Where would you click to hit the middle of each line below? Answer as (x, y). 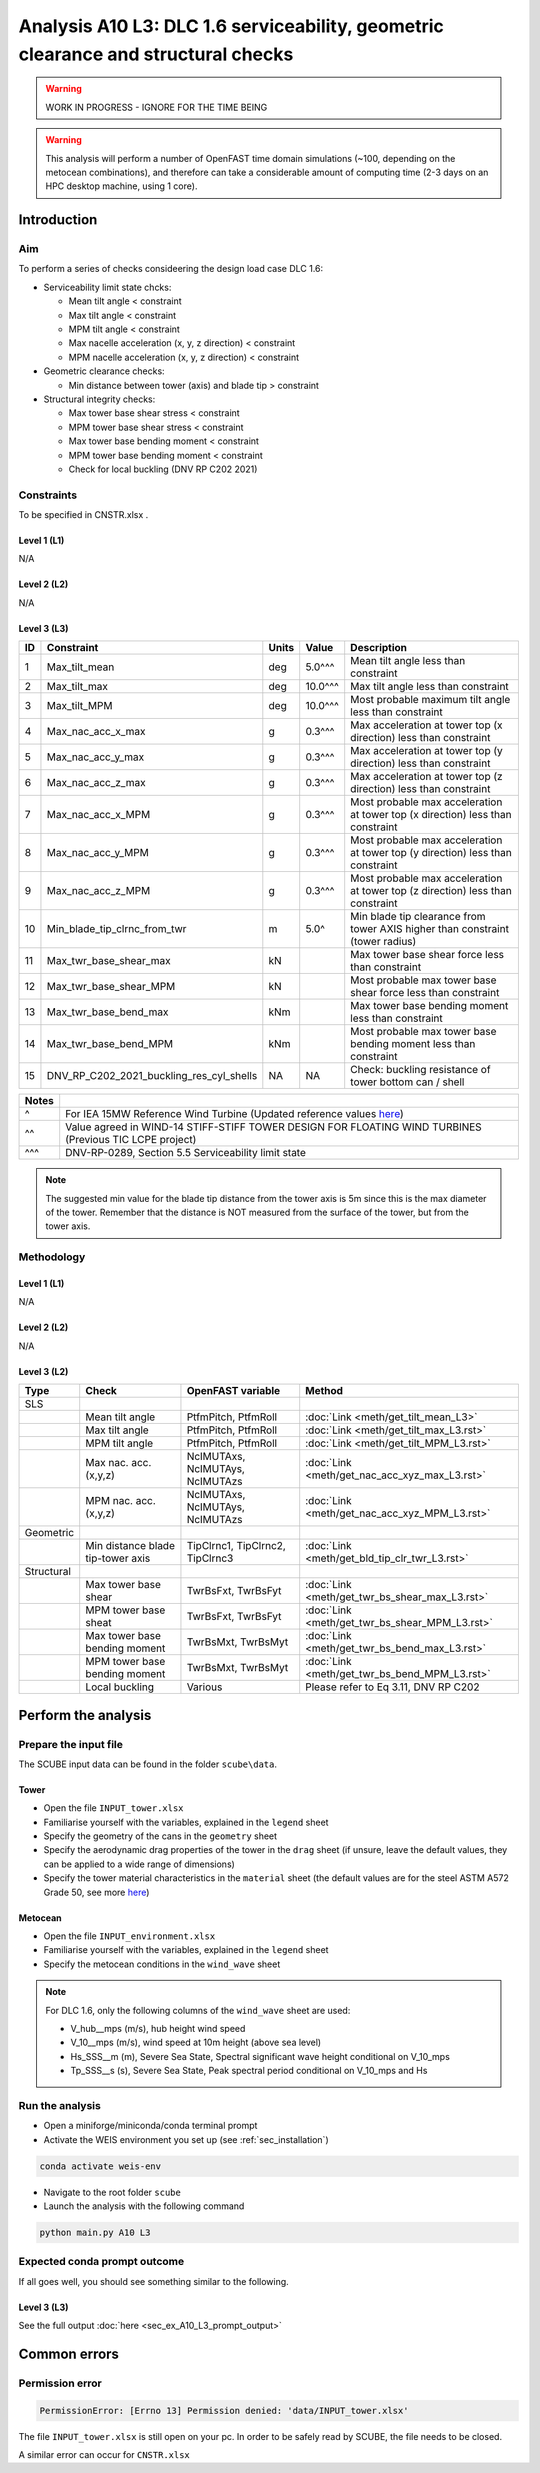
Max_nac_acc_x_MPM (98, 815)
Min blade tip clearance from (418, 917)
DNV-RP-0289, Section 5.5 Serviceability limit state (186, 1153)
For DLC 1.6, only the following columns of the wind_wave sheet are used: (198, 2010)
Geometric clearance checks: (104, 371)
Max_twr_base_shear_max (108, 961)
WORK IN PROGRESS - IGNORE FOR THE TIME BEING (156, 107)
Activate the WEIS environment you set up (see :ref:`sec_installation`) (186, 2139)
